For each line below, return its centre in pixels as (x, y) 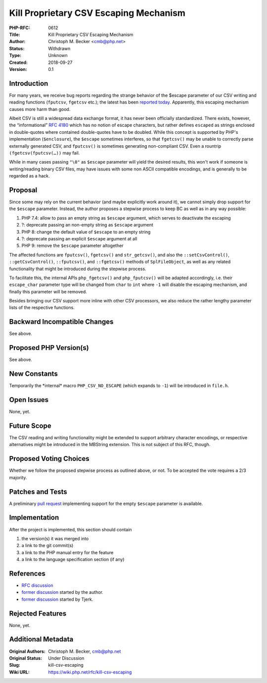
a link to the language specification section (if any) (73, 560)
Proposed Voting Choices (49, 459)
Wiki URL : (19, 672)
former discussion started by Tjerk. (57, 599)
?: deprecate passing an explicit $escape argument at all (79, 238)
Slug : (15, 665)
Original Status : (25, 658)
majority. (18, 477)
